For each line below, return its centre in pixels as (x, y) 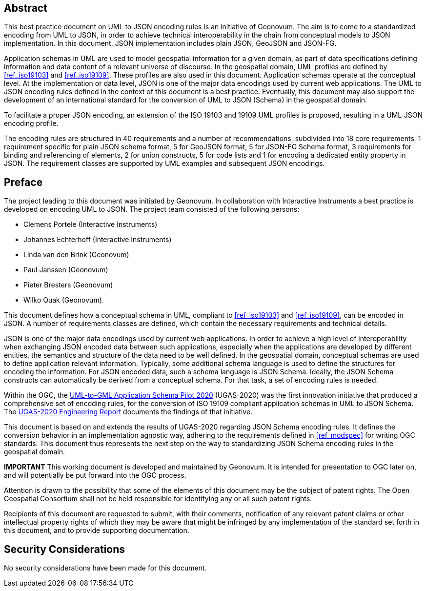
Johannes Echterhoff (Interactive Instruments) (98, 240)
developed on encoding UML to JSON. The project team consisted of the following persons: (152, 209)
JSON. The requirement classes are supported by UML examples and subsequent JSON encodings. (164, 163)
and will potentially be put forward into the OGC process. (95, 475)
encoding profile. (31, 123)
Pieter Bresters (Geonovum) (68, 285)
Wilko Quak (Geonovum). (64, 300)
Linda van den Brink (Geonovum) (76, 255)
